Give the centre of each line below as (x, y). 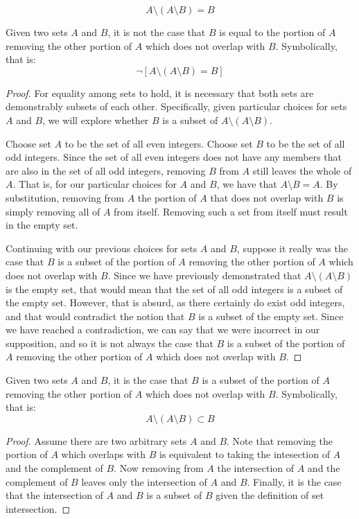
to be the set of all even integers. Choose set (159, 143)
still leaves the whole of (302, 170)
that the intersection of (54, 495)
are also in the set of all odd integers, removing (106, 170)
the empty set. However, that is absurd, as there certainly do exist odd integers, (175, 302)
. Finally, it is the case (294, 481)
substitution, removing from (65, 197)
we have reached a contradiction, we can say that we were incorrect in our (163, 329)
